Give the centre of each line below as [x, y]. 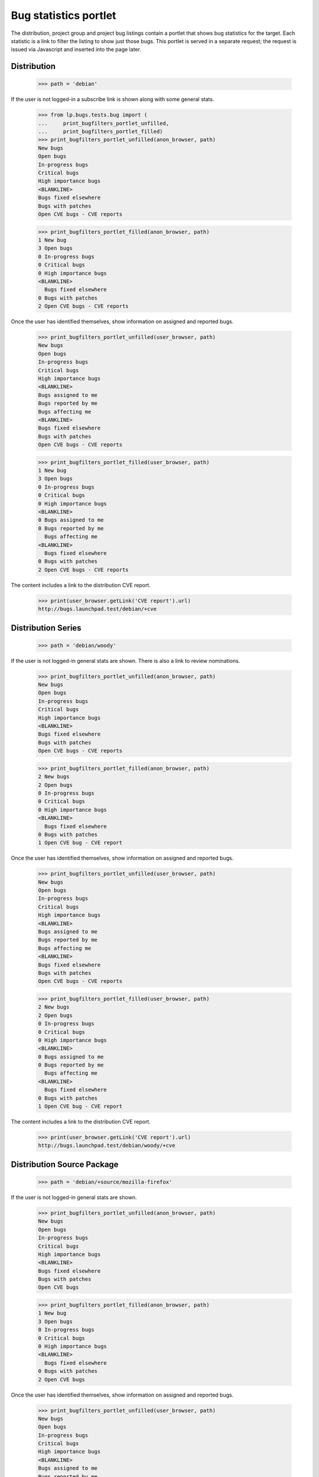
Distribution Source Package [65, 1164]
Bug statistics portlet [64, 15]
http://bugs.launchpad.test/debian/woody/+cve [107, 1146]
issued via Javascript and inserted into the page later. [76, 50]
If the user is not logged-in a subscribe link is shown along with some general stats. [113, 99]
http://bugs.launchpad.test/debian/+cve [97, 609]
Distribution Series [46, 628]
